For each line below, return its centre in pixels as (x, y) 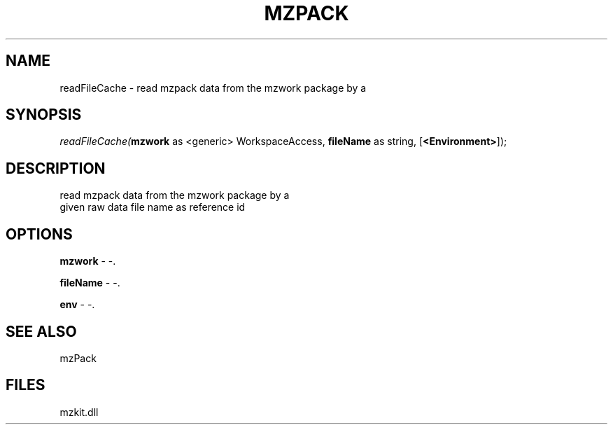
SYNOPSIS (44, 115)
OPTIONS (39, 234)
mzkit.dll (79, 412)
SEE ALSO (41, 331)
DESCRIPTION (56, 168)
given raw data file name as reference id (153, 207)
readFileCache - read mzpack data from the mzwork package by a (213, 88)
